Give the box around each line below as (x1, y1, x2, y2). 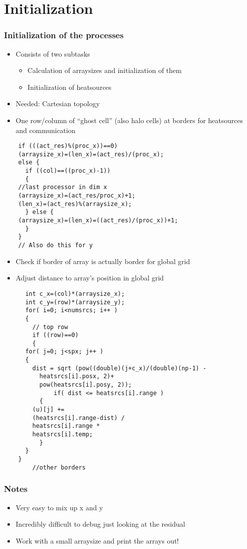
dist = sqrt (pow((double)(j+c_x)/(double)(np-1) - (32, 364, 207, 372)
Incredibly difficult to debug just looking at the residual (15, 519, 185, 529)
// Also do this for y (18, 242, 93, 249)
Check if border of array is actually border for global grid (15, 256, 190, 266)
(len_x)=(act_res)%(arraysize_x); (18, 200, 132, 207)
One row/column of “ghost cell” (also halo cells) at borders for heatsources (15, 115, 243, 125)
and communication (15, 125, 75, 135)
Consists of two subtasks (15, 48, 90, 59)
